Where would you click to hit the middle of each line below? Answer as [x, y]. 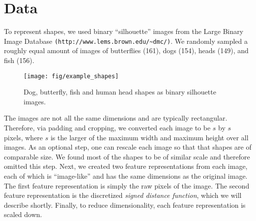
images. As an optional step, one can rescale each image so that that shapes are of [128, 147]
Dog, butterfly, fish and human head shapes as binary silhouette [120, 92]
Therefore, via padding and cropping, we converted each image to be [107, 127]
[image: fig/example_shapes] [71, 76]
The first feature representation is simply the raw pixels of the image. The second [127, 185]
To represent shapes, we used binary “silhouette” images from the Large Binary [124, 31]
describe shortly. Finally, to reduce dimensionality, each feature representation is [125, 205]
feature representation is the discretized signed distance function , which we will [123, 195]
